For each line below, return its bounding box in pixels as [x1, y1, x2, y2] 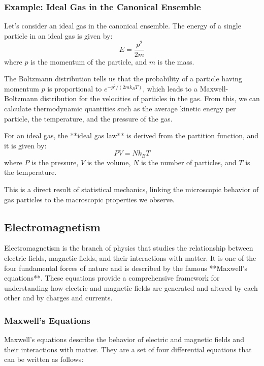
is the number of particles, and [141, 157, 237, 167]
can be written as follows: [4, 354, 84, 364]
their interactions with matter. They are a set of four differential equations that [4, 344, 252, 354]
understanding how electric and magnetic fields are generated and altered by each [4, 282, 258, 293]
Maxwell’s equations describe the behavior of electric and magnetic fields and [4, 334, 244, 345]
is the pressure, [31, 157, 79, 167]
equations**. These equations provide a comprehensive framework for [4, 272, 220, 283]
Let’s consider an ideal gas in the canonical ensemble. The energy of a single [4, 20, 241, 31]
